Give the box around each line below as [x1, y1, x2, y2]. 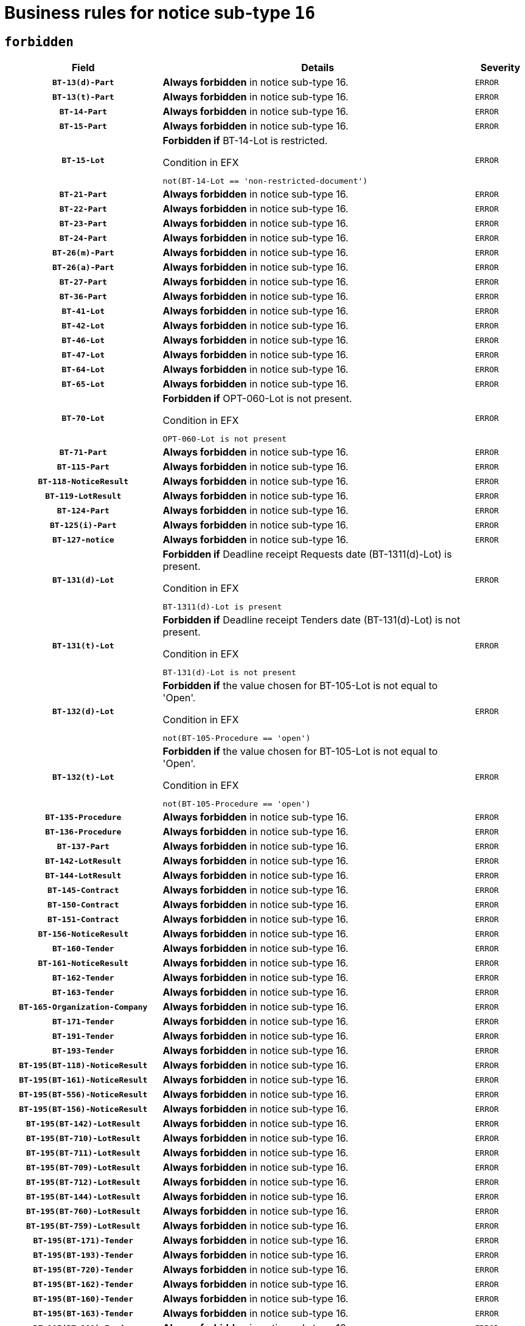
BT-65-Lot [61, 379, 105, 389]
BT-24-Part [59, 233, 107, 243]
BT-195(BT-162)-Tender [33, 1279, 133, 1289]
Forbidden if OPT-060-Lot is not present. [162, 392, 352, 405]
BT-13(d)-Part [52, 77, 114, 87]
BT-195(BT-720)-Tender [33, 1265, 133, 1274]
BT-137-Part [57, 841, 110, 851]
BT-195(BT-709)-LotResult [26, 1162, 141, 1172]
